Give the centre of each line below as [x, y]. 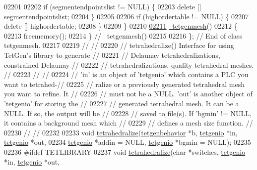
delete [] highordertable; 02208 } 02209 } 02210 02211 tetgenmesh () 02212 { [121, 26]
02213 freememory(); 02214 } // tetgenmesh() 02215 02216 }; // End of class [123, 35]
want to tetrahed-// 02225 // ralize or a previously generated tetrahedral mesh [124, 84]
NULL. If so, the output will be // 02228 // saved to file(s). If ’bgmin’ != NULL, [128, 113]
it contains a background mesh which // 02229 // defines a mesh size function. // [128, 123]
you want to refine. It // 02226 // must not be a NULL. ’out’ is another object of [128, 94]
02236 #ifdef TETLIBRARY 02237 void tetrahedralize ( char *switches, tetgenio [125, 151]
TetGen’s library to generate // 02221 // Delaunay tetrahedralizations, [112, 55]
